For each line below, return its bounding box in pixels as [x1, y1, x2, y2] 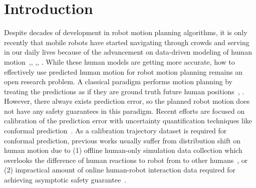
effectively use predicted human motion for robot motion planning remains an [4, 66, 242, 77]
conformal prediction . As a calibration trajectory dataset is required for [4, 125, 227, 136]
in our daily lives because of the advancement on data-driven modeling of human [4, 47, 252, 57]
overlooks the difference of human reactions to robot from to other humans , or [4, 154, 248, 165]
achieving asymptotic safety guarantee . [4, 174, 127, 185]
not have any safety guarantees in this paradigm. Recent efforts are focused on [4, 105, 245, 116]
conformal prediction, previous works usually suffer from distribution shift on [4, 135, 241, 145]
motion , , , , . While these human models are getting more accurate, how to [4, 56, 235, 67]
